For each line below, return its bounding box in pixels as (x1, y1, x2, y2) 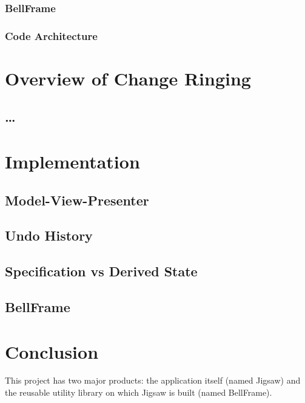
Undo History (5, 226, 93, 245)
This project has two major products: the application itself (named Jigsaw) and (5, 374, 301, 387)
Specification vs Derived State (5, 262, 198, 281)
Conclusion (5, 339, 99, 364)
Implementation (5, 149, 140, 174)
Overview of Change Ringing (5, 65, 251, 90)
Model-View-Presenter (5, 190, 149, 209)
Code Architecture (5, 28, 98, 43)
